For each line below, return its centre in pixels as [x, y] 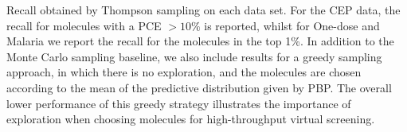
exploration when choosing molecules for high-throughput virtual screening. [191, 119]
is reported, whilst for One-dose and [292, 25]
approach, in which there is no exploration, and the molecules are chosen [184, 72]
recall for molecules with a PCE [84, 25]
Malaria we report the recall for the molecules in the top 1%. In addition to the [200, 41]
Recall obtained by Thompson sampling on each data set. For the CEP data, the [203, 10]
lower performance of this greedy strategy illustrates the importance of [179, 103]
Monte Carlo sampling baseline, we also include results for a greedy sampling [194, 56]
